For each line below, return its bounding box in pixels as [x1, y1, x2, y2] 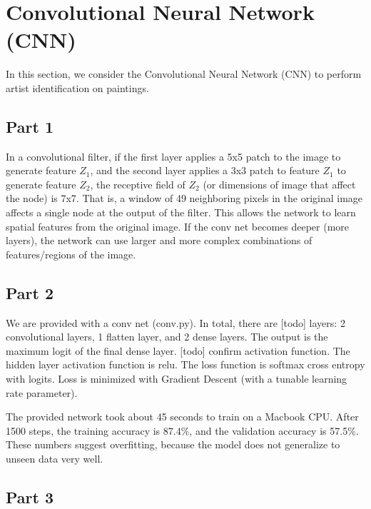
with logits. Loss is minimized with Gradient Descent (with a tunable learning [6, 371, 347, 386]
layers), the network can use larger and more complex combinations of [6, 233, 312, 248]
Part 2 [6, 281, 54, 303]
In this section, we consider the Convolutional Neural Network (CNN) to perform [6, 66, 362, 81]
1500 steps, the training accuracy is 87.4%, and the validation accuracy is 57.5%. [6, 423, 359, 438]
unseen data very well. [6, 451, 103, 465]
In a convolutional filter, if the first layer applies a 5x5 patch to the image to [6, 148, 341, 163]
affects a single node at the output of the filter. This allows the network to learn [6, 205, 356, 220]
